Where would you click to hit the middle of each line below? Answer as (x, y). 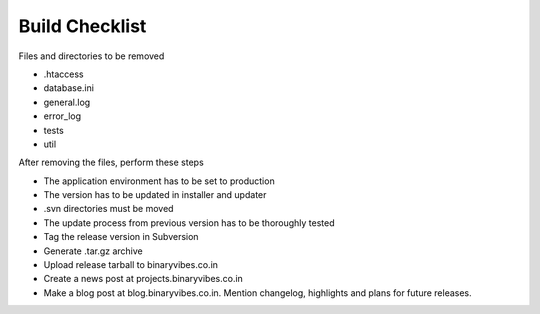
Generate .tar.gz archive (93, 251)
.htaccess (63, 74)
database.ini (69, 88)
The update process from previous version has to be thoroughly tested (189, 222)
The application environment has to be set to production (159, 181)
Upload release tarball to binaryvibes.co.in (131, 265)
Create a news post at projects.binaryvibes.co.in (143, 279)
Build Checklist (82, 26)
